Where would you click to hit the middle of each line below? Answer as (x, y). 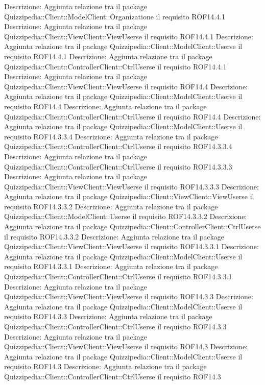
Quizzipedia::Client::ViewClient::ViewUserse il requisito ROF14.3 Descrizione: (126, 346)
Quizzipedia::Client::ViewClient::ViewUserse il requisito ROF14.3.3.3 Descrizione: (131, 186)
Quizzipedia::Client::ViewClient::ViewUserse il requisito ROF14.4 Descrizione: (126, 86)
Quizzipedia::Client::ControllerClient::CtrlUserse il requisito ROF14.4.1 (115, 66)
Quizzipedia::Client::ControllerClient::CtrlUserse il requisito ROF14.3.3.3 (118, 166)
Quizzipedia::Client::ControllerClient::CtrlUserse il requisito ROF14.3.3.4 (118, 146)
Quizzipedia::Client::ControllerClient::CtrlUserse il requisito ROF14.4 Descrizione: (132, 116)
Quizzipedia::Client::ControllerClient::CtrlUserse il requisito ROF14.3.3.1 (118, 276)
